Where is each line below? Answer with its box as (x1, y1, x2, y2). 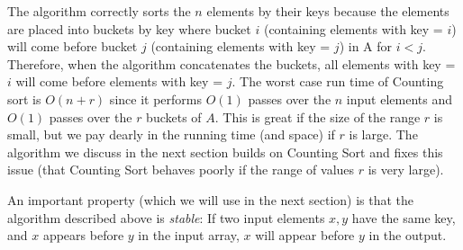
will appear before (255, 226, 355, 245)
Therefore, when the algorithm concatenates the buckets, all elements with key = (7, 54, 456, 73)
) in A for (339, 37, 393, 56)
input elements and (346, 89, 452, 108)
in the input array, (138, 226, 240, 245)
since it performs (109, 89, 202, 108)
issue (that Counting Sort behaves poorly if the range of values (7, 160, 355, 179)
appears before (42, 226, 124, 245)
